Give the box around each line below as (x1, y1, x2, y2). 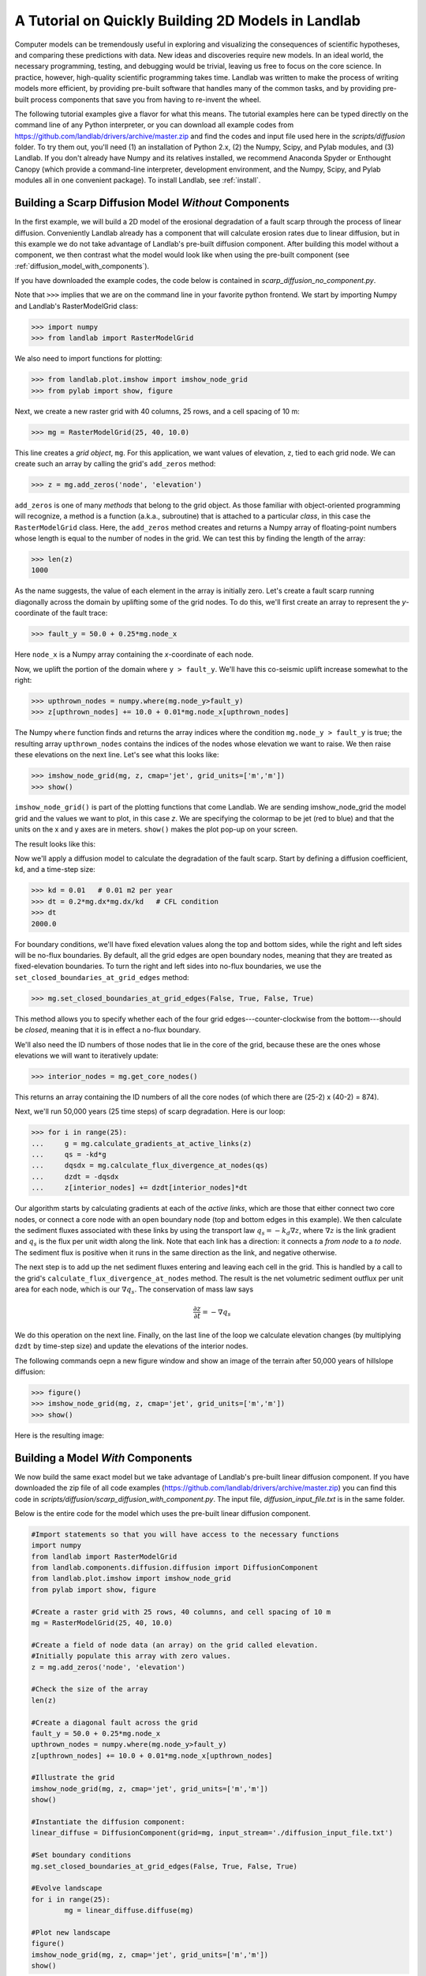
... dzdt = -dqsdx (31, 1172, 119, 1181)
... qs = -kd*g (31, 1150, 106, 1160)
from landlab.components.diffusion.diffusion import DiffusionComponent (31, 1563, 319, 1572)
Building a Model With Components (14, 1451, 192, 1465)
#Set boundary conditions (31, 1850, 132, 1860)
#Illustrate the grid (31, 1773, 115, 1782)
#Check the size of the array (31, 1684, 148, 1694)
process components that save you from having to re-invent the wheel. (30, 95, 262, 104)
